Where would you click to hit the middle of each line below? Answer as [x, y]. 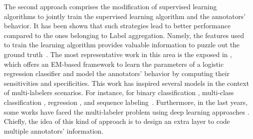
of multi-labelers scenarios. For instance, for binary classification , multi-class [119, 92]
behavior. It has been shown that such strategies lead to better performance [117, 26]
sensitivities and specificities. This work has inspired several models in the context [126, 83]
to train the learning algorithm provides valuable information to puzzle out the [122, 45]
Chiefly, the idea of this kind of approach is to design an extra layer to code [117, 121]
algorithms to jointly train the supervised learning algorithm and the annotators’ [125, 16]
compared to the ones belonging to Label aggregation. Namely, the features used [124, 35]
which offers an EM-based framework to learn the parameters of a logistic [114, 64]
